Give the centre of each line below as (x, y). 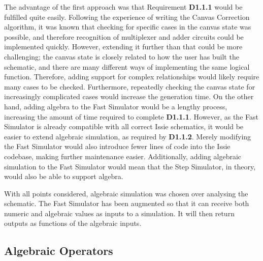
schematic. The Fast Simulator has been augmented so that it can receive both (127, 203)
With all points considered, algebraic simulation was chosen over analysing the (126, 193)
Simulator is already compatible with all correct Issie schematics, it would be (124, 126)
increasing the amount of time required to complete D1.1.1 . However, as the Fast (131, 116)
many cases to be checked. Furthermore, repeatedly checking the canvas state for (130, 86)
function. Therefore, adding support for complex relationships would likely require (132, 77)
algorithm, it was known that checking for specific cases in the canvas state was (128, 27)
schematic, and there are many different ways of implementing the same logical (127, 66)
